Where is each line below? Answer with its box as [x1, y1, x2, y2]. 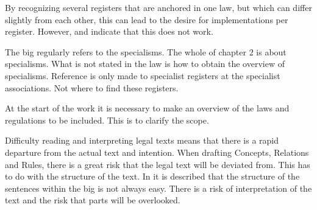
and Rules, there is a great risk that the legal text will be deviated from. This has [5, 158, 310, 170]
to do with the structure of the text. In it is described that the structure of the [5, 170, 300, 183]
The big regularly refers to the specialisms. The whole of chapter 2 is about [5, 45, 287, 58]
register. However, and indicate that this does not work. [5, 25, 213, 38]
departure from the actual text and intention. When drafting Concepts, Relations [5, 145, 309, 158]
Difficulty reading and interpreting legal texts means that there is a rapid [5, 134, 279, 147]
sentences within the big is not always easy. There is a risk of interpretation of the [5, 181, 312, 194]
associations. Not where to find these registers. [5, 81, 179, 94]
